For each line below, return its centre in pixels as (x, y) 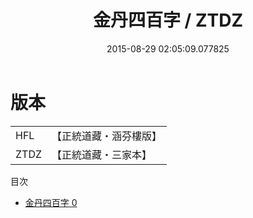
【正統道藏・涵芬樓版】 (107, 136)
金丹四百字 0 (51, 202)
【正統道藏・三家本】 (102, 154)
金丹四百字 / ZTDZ (168, 20)
